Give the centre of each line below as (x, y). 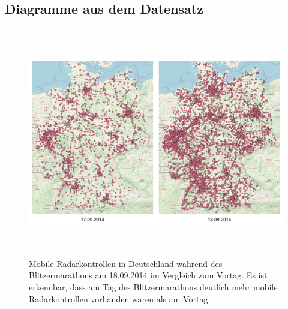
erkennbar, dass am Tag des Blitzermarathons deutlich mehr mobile (153, 286)
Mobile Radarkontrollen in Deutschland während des (126, 263)
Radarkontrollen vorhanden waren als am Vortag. (120, 298)
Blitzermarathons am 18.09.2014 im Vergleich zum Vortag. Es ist (148, 275)
